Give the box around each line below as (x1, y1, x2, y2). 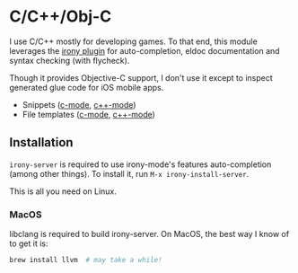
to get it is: (9, 238, 48, 249)
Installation (9, 135, 74, 150)
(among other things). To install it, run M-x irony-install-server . (9, 168, 250, 179)
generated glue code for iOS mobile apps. (9, 82, 164, 92)
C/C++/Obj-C (9, 6, 112, 27)
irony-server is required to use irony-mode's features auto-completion (9, 159, 272, 170)
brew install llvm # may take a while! (9, 256, 163, 265)
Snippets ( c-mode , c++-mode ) (22, 99, 136, 110)
